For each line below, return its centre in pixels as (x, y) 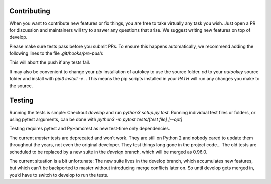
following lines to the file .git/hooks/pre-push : (56, 53)
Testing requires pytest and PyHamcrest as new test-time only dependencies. (90, 129)
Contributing (30, 11)
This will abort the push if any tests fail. (50, 62)
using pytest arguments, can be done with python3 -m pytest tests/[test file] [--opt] (96, 119)
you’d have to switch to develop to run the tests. (59, 175)
